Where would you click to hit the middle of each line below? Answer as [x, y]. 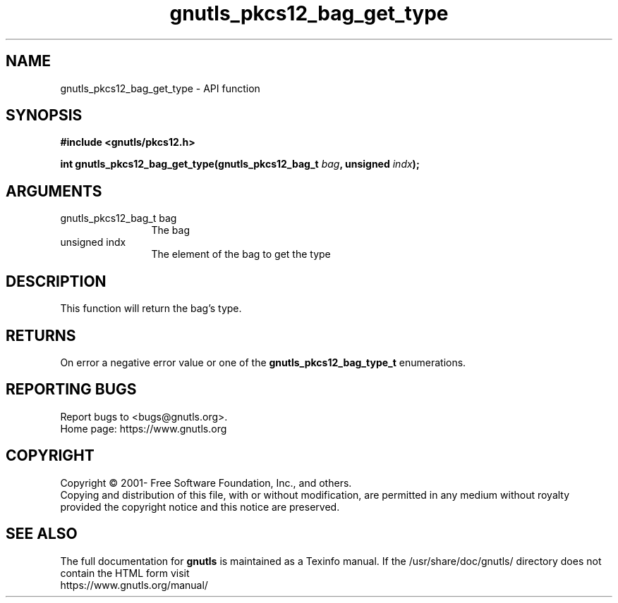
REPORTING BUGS [71, 390]
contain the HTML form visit [125, 573]
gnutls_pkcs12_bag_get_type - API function [160, 88]
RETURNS [41, 335]
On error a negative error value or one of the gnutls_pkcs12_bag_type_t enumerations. [263, 362]
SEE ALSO [42, 534]
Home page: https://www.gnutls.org [144, 428]
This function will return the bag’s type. [151, 309]
